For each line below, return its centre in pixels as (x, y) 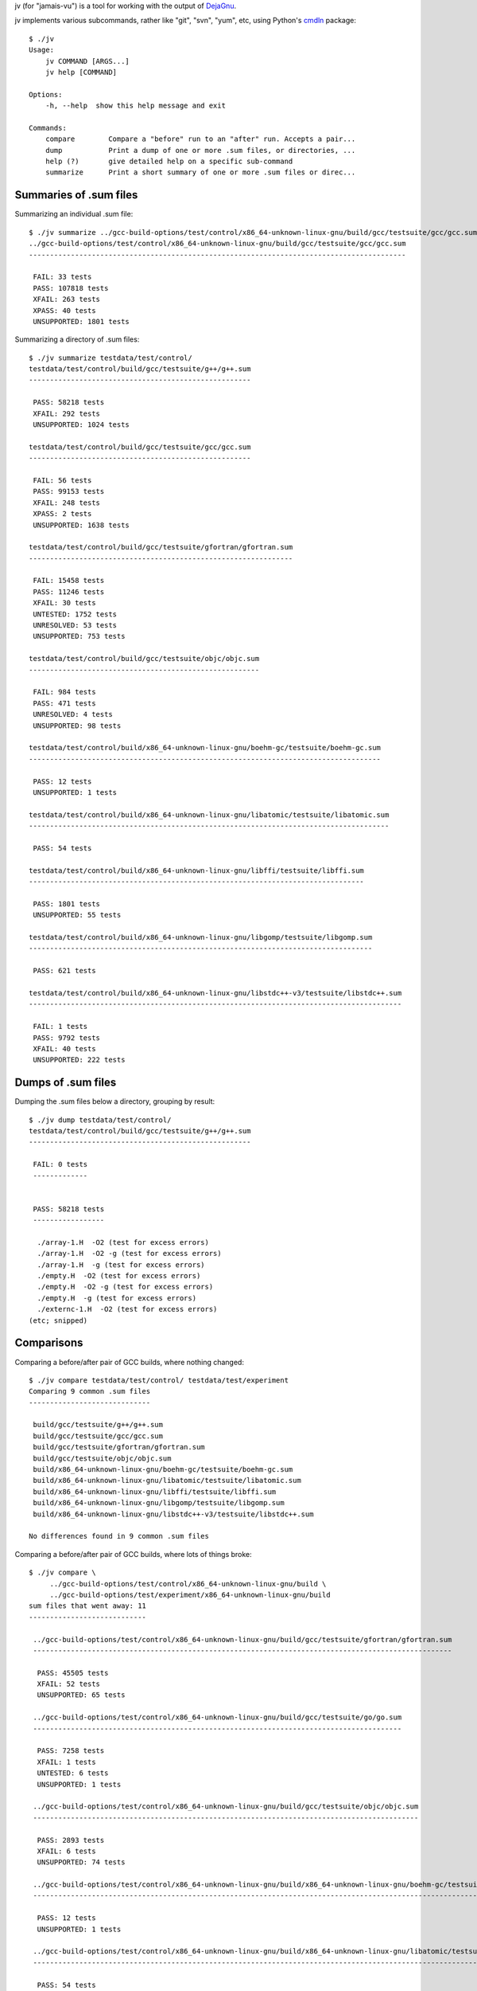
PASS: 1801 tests (67, 904)
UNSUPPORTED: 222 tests (79, 1060)
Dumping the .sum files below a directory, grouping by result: (115, 1101)
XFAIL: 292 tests (67, 413)
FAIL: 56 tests (62, 480)
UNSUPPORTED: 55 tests (77, 915)
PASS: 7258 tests (71, 1751)
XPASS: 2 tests (62, 514)
